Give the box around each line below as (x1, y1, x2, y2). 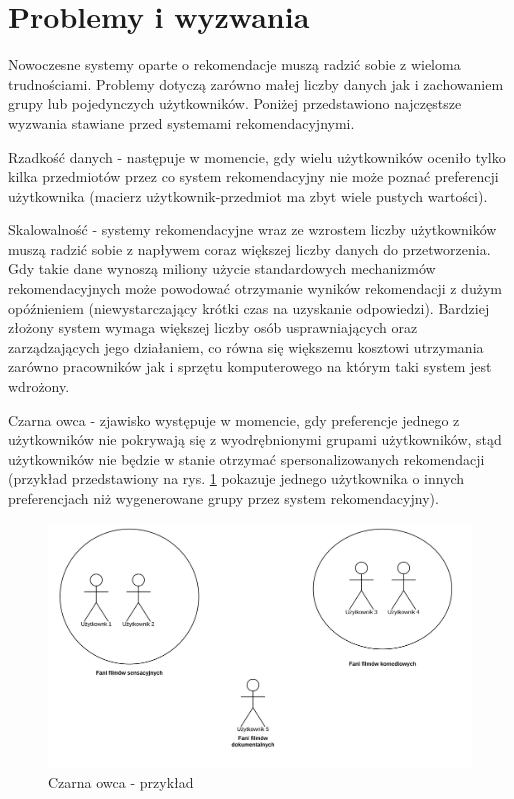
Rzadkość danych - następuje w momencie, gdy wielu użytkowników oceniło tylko (8, 146, 506, 167)
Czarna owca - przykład (48, 771, 194, 792)
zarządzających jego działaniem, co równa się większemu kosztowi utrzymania (8, 336, 484, 357)
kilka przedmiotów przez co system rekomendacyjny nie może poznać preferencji (8, 166, 499, 187)
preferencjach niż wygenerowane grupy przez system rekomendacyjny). (8, 488, 439, 508)
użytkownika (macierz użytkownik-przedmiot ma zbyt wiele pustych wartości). (8, 185, 488, 206)
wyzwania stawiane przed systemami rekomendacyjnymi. (8, 112, 355, 133)
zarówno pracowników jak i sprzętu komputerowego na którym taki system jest (8, 356, 492, 377)
